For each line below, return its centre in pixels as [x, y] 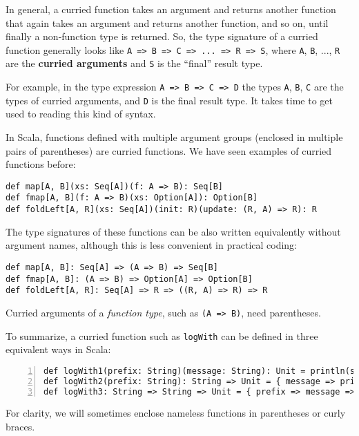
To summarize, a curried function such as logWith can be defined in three [162, 335]
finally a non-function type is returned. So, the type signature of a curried [162, 36]
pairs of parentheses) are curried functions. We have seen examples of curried [169, 150]
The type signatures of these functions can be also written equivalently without [173, 231]
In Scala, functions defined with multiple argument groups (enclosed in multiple [174, 137]
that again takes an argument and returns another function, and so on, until [167, 22]
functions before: [41, 164]
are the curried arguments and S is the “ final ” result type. [134, 63]
